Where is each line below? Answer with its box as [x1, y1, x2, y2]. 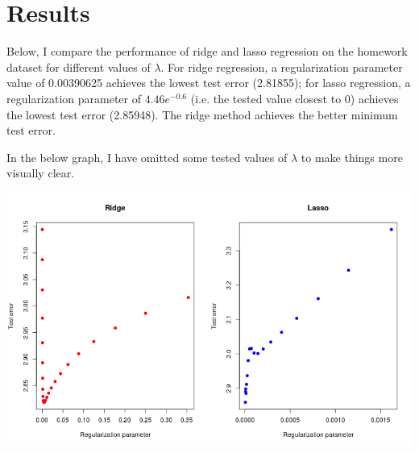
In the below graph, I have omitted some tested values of [6, 148, 288, 165]
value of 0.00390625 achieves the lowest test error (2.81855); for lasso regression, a [6, 74, 411, 91]
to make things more [301, 148, 403, 165]
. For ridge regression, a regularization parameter [160, 58, 403, 75]
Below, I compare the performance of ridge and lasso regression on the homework [6, 43, 408, 60]
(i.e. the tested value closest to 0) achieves [190, 89, 399, 106]
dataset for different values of [6, 58, 151, 75]
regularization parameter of [6, 89, 142, 106]
